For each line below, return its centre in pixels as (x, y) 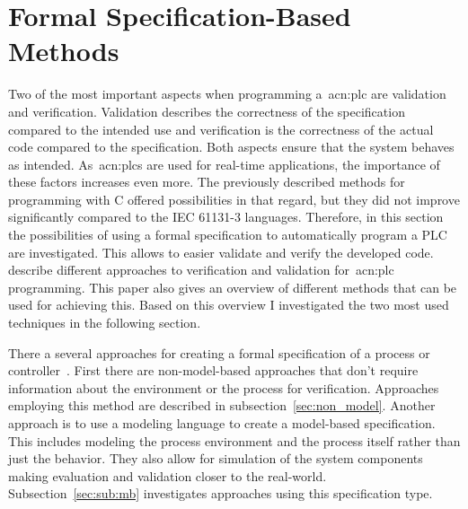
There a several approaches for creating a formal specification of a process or (219, 352)
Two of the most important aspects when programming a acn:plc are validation (227, 94)
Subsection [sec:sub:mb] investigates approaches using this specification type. (221, 493)
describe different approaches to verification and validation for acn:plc (201, 270)
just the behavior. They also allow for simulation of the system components (216, 458)
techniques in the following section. (105, 323)
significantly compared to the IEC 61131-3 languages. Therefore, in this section (226, 217)
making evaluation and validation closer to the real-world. (168, 475)
